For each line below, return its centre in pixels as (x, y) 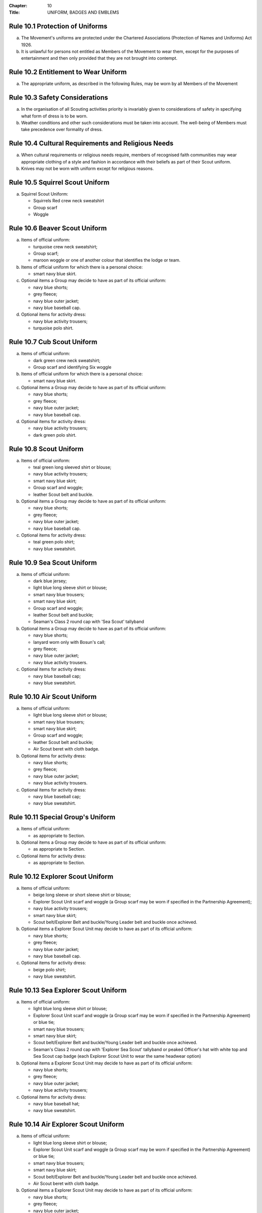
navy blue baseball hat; (57, 1103)
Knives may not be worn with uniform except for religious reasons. (87, 169)
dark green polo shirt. (55, 435)
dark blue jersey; (50, 581)
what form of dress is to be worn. (54, 116)
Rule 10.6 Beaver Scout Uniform (58, 228)
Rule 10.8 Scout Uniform (46, 449)
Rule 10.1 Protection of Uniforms (58, 26)
